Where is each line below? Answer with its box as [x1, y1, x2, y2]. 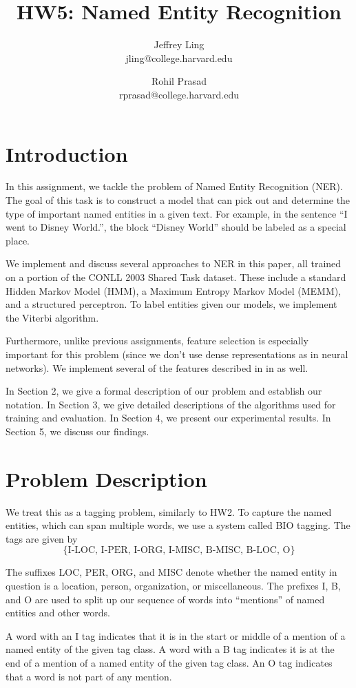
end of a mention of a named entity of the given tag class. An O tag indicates [6, 656, 333, 669]
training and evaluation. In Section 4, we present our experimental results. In [6, 410, 331, 425]
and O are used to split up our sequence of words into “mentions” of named [6, 592, 325, 606]
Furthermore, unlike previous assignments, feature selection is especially [6, 333, 308, 348]
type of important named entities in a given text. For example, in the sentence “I [6, 206, 348, 220]
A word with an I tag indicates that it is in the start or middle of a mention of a [6, 628, 346, 643]
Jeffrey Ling [154, 37, 205, 52]
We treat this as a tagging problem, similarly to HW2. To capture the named [6, 504, 332, 519]
